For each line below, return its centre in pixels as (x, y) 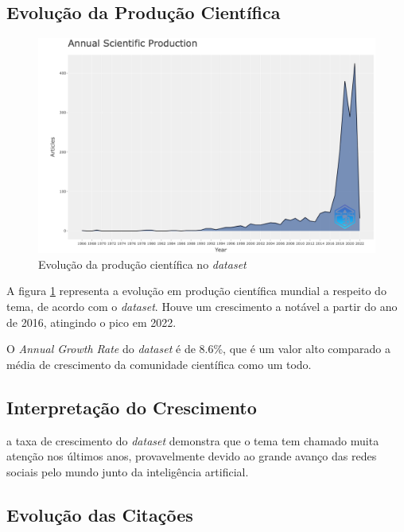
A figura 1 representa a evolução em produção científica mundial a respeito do (196, 291)
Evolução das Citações (100, 514)
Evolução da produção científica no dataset (142, 264)
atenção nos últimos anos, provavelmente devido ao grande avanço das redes (192, 456)
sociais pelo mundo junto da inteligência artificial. (128, 471)
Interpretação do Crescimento (132, 407)
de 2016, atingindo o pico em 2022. (91, 322)
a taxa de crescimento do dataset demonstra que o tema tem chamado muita (193, 440)
